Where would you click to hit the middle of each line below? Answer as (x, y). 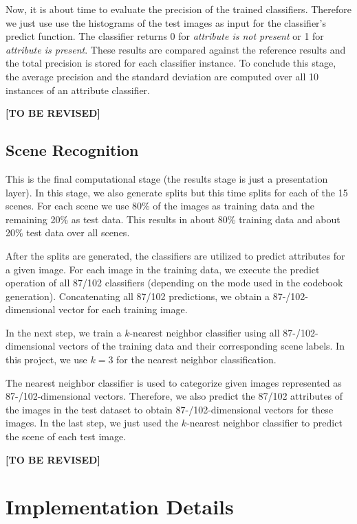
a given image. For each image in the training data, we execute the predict (163, 269)
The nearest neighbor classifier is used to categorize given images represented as (174, 382)
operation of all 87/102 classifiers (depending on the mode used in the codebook (174, 283)
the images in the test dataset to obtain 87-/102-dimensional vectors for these (170, 409)
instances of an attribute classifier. (78, 90)
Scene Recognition (72, 150)
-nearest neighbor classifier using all (205, 332)
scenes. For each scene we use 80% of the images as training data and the (160, 206)
